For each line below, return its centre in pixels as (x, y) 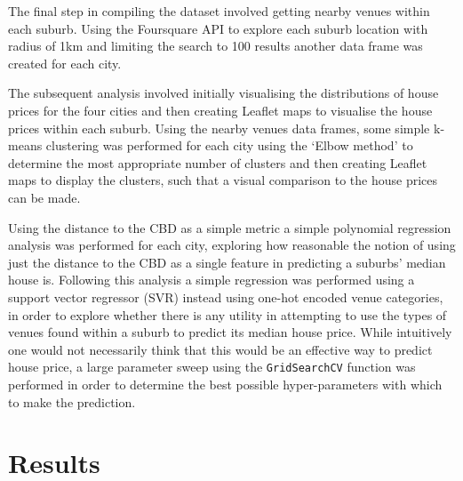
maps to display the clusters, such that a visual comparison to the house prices (223, 180)
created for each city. (65, 63)
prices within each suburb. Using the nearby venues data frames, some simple (219, 128)
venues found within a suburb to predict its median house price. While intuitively (230, 332)
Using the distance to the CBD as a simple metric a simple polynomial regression (230, 227)
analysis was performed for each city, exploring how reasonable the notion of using (232, 245)
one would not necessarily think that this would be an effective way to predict (220, 349)
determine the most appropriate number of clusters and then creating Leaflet (218, 162)
